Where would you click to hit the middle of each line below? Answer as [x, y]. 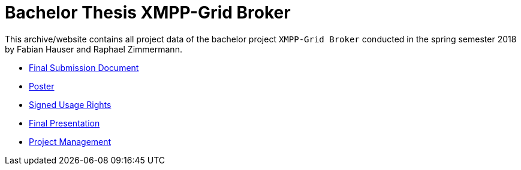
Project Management [70, 141]
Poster [42, 86]
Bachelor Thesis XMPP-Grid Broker [148, 13]
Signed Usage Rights [70, 104]
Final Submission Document [84, 67]
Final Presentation [64, 123]
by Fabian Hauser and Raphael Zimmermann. [94, 49]
